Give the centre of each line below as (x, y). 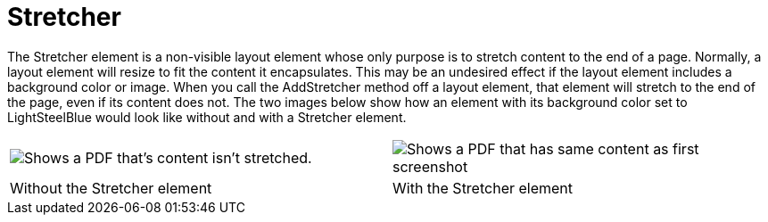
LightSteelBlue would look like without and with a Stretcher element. (207, 117)
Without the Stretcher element (111, 188)
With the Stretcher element (483, 188)
